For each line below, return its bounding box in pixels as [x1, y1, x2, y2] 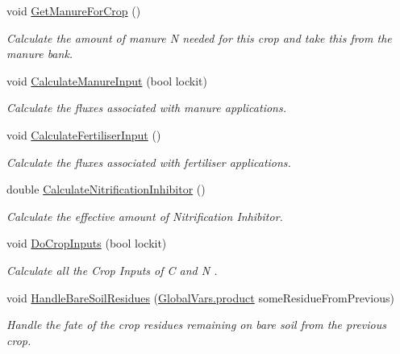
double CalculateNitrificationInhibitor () [6, 181, 206, 198]
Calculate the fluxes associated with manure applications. [6, 99, 286, 116]
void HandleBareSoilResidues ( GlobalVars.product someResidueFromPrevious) [6, 289, 394, 306]
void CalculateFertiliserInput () [6, 126, 161, 143]
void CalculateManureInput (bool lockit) [6, 72, 207, 89]
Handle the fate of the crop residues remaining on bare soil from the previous [6, 316, 386, 333]
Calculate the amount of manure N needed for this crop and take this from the [6, 29, 392, 46]
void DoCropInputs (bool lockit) [6, 235, 167, 252]
